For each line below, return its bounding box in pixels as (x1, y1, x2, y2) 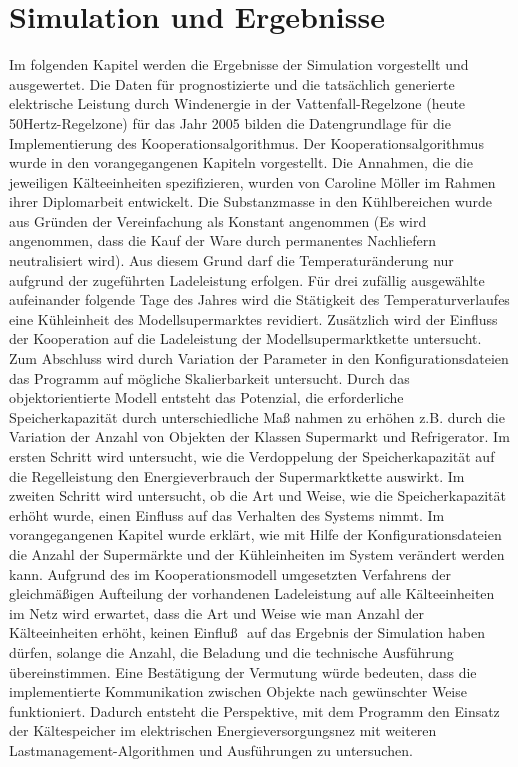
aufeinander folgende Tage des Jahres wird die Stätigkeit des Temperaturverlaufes (9, 289, 510, 310)
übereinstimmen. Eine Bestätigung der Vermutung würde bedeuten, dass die (9, 661, 477, 682)
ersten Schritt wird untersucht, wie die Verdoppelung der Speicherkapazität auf (9, 446, 495, 466)
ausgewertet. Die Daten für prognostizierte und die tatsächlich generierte (9, 73, 455, 94)
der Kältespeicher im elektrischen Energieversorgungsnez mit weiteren (9, 720, 437, 741)
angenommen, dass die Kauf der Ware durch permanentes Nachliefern (9, 230, 437, 251)
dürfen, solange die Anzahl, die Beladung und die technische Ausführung (9, 641, 454, 662)
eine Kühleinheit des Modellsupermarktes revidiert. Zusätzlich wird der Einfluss (9, 308, 498, 329)
